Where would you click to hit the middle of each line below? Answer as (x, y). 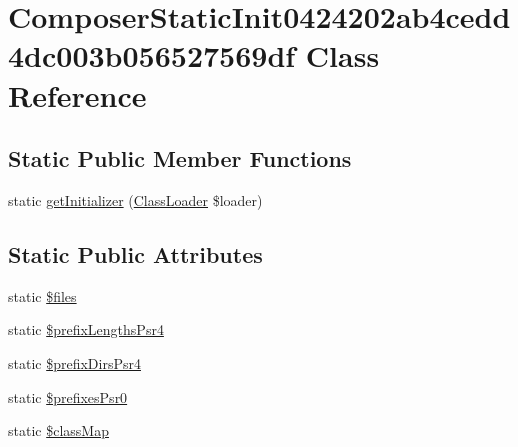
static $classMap (58, 430)
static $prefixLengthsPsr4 (86, 329)
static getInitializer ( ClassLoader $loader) (135, 199)
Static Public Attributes (135, 253)
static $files (42, 295)
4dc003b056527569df (152, 55)
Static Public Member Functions (180, 158)
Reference (77, 94)
